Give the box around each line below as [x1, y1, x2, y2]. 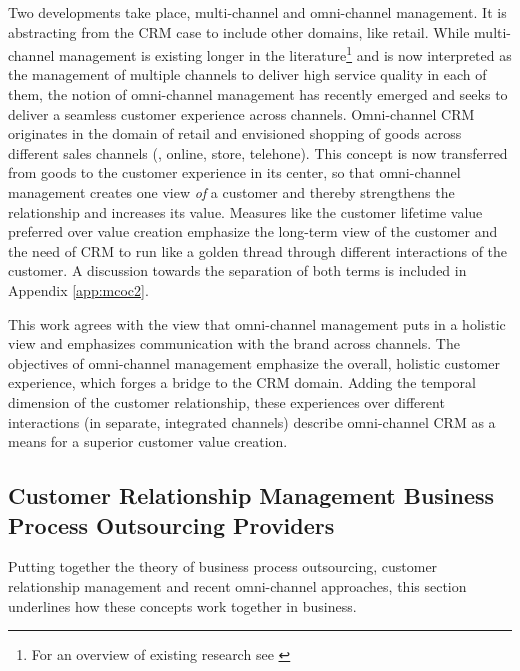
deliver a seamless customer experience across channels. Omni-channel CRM [8, 103, 475, 124]
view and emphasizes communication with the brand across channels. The [8, 333, 460, 354]
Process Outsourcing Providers [8, 509, 335, 540]
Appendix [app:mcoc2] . [8, 279, 149, 300]
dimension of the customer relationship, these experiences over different [8, 391, 445, 412]
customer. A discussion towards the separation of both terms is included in [8, 260, 467, 281]
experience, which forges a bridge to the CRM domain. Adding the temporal [8, 372, 476, 393]
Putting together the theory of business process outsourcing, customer [8, 556, 438, 577]
